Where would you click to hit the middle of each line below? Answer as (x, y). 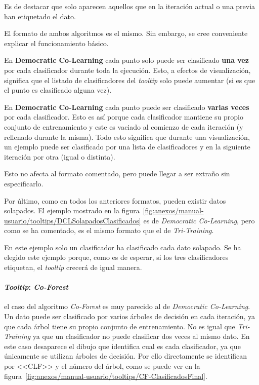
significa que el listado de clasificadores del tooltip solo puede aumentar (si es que (130, 80)
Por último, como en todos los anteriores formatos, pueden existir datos (115, 200)
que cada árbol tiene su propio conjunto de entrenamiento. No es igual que (120, 326)
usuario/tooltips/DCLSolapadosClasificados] (73, 220)
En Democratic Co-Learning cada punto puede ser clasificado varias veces (127, 107)
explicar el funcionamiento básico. (56, 43)
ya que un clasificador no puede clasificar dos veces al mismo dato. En (141, 336)
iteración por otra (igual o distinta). (60, 156)
